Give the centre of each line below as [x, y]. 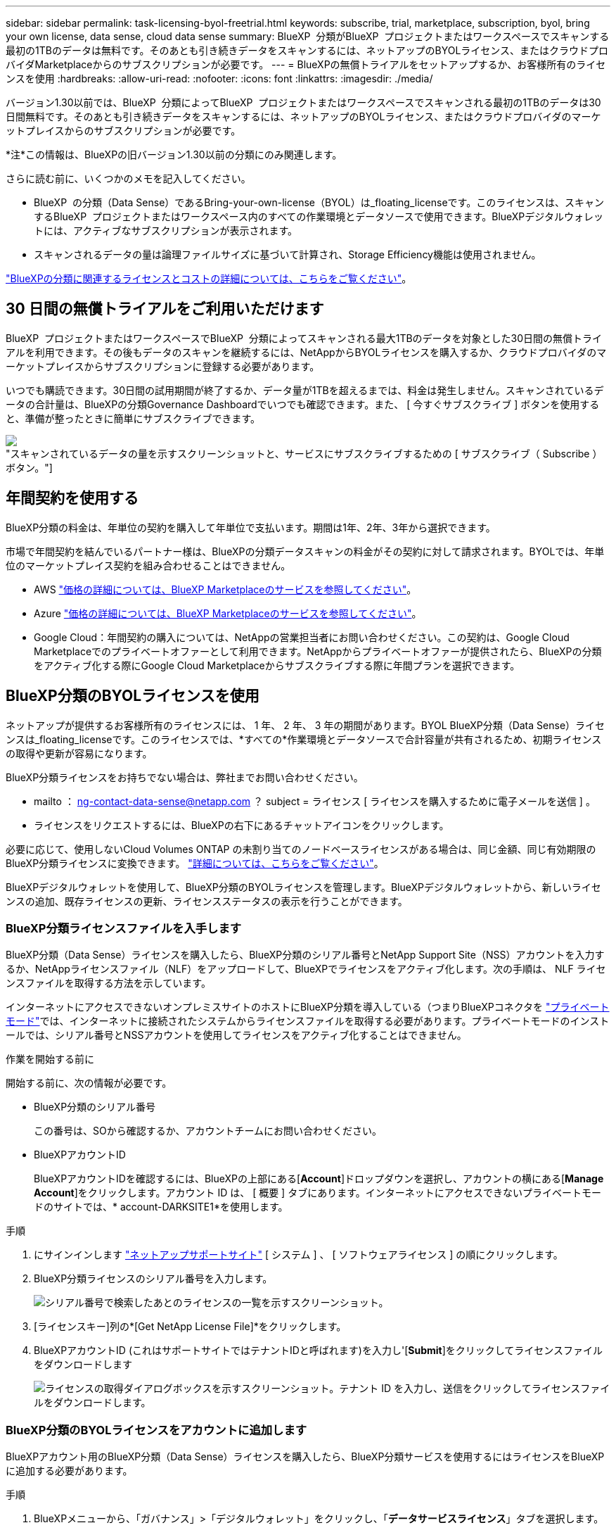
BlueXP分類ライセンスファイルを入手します [124, 928]
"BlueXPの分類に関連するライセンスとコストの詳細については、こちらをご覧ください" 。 [209, 278]
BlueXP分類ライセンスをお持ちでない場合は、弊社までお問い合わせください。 [185, 777]
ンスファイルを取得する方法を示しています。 [108, 983]
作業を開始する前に [50, 1059]
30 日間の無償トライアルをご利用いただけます [165, 309]
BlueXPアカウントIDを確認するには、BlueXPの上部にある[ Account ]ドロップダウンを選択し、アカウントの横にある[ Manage [319, 1179]
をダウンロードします [83, 1365]
